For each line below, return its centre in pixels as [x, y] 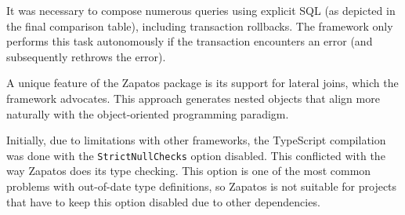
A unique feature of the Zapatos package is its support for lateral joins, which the [202, 83]
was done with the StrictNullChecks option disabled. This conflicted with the [196, 155]
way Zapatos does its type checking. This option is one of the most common [189, 171]
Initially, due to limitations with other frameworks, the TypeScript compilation [196, 140]
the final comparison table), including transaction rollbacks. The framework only [200, 26]
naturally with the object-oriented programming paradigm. [148, 113]
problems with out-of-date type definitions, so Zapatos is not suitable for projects [202, 186]
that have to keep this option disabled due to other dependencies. [163, 201]
